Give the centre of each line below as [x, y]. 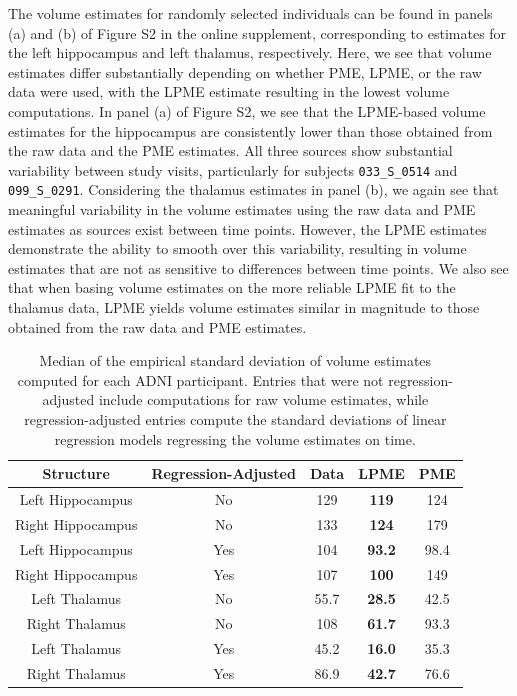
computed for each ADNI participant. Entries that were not [200, 379]
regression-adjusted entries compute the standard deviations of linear [235, 419]
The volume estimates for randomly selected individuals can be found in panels [250, 13]
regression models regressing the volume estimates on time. [235, 438]
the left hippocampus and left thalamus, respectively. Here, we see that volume [250, 52]
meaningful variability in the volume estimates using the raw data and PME [242, 209]
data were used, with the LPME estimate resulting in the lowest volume [229, 91]
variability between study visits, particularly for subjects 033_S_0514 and [233, 169]
